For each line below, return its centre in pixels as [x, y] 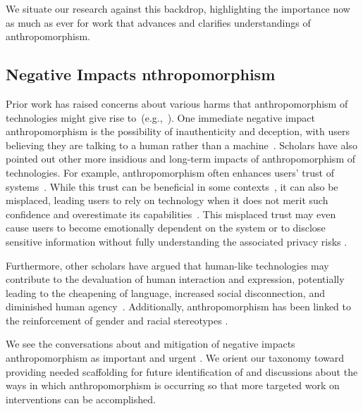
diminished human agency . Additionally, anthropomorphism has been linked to [179, 306]
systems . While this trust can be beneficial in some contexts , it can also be [172, 186]
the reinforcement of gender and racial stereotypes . [117, 320]
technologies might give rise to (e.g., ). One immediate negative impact [160, 117]
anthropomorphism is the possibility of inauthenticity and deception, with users [178, 131]
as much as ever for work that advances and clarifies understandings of [158, 22]
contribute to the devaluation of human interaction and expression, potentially [175, 279]
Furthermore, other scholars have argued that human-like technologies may [167, 265]
